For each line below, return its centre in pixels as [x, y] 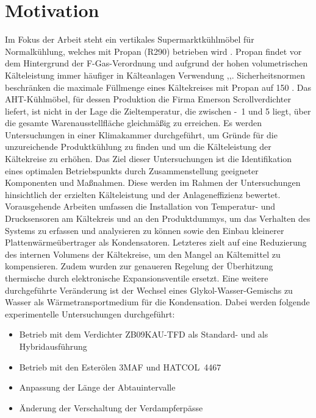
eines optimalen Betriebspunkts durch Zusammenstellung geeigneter [132, 170]
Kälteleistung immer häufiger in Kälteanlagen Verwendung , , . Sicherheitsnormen [155, 75]
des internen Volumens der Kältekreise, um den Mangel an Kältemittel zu [143, 254]
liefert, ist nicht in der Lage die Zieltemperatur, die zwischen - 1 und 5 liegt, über [158, 111]
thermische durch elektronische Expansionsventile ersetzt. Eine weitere [137, 278]
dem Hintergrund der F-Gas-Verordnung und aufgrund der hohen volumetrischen [156, 63]
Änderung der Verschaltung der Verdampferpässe [111, 407]
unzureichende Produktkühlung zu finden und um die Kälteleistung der [138, 147]
